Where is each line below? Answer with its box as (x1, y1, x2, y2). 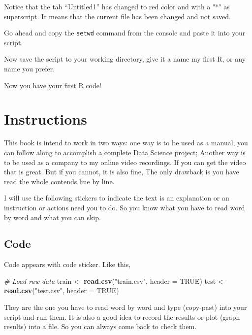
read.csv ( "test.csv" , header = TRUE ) (4, 285, 119, 296)
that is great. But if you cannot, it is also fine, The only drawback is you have (4, 167, 239, 177)
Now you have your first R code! (4, 80, 101, 90)
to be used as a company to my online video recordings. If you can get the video (4, 157, 246, 167)
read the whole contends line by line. (4, 176, 115, 186)
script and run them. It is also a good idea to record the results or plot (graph (4, 311, 240, 322)
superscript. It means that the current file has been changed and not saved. (4, 11, 231, 21)
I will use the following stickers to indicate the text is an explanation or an (4, 193, 229, 203)
